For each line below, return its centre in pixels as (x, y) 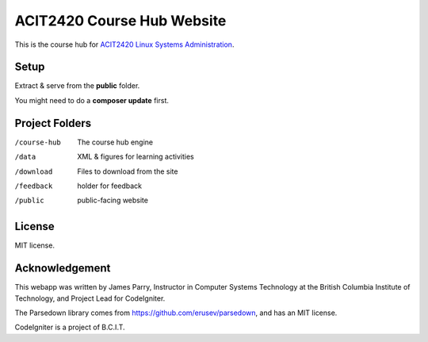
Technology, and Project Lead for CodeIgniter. (90, 298)
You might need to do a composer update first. (92, 100)
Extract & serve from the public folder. (77, 86)
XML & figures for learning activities (136, 157)
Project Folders (53, 123)
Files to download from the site (128, 171)
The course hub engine (115, 142)
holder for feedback (110, 186)
